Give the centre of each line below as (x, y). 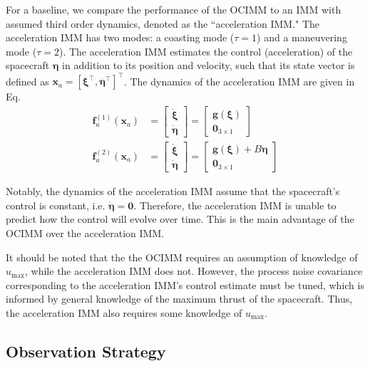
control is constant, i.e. (56, 205)
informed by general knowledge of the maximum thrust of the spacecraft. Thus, (179, 299)
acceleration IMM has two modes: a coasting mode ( (120, 37)
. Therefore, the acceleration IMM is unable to (235, 205)
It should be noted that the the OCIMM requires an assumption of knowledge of (182, 257)
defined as (27, 81)
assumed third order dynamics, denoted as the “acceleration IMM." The (163, 23)
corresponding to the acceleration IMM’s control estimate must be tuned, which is (185, 284)
